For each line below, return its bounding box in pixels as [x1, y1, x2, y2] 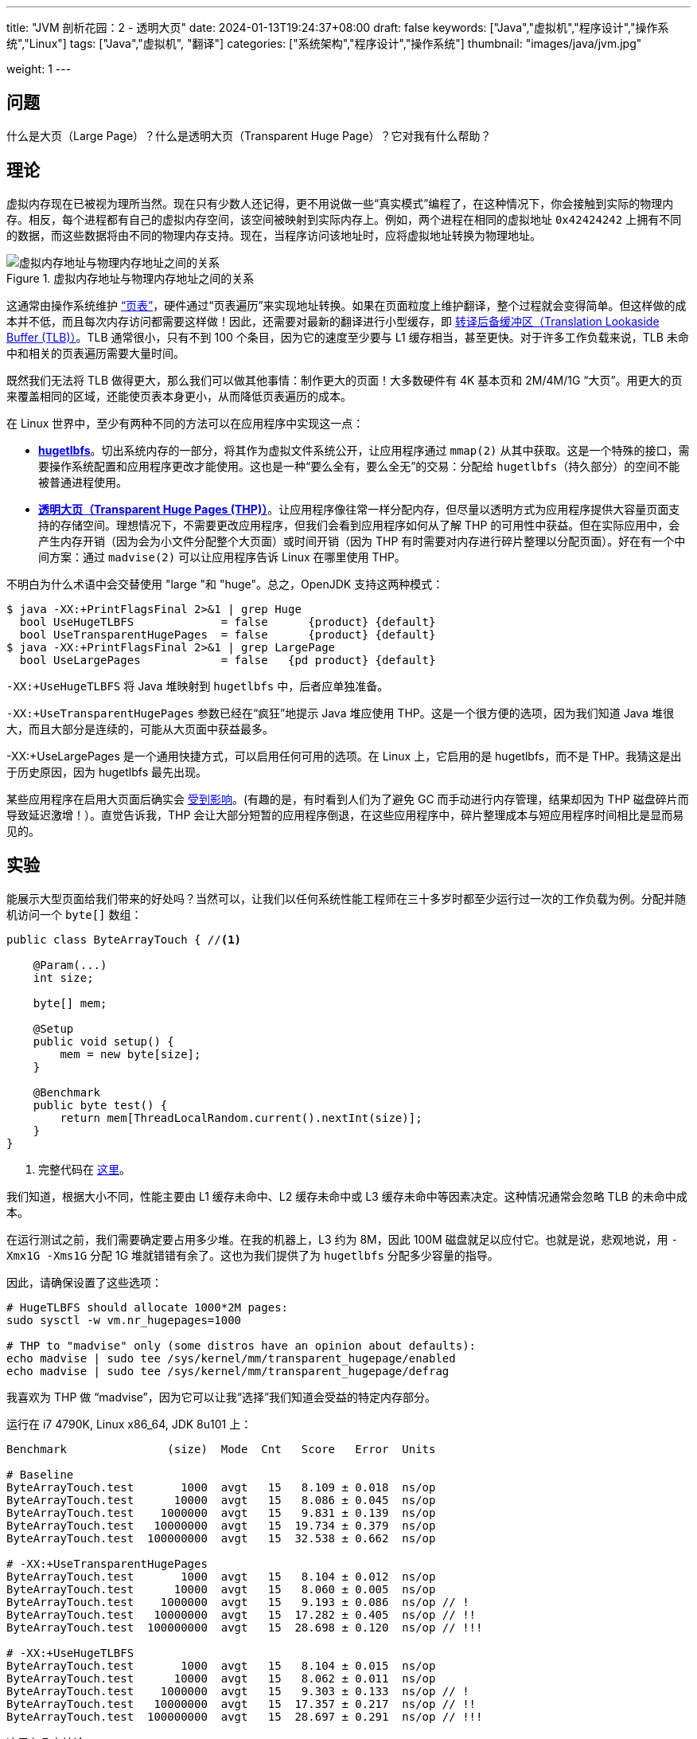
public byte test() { [33, 1098, 168, 1112]
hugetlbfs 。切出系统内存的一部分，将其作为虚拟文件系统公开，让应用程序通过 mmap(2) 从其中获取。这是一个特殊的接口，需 [38, 443, 690, 457]
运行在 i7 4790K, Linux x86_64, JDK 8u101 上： [6, 1417, 252, 1431]
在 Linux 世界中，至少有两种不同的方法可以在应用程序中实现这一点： [6, 416, 364, 430]
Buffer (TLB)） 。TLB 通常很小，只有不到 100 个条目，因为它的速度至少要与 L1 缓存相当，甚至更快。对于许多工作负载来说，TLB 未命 [6, 330, 689, 344]
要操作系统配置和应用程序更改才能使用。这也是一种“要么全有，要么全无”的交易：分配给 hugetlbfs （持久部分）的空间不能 [38, 459, 680, 473]
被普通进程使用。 [38, 475, 127, 489]
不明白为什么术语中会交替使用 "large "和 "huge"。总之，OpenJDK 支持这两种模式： [6, 576, 444, 591]
